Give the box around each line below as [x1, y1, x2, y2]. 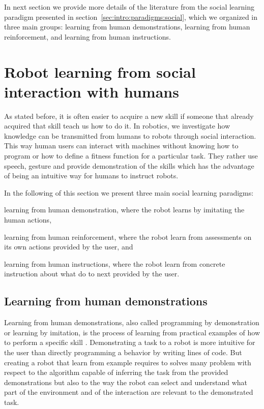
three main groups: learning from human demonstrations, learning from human [4, 21, 250, 32]
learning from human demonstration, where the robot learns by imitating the [4, 204, 245, 215]
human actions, [4, 214, 52, 225]
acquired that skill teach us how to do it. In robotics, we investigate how [4, 120, 230, 131]
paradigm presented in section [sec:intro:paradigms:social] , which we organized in [4, 11, 257, 22]
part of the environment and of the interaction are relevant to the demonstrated [4, 387, 253, 397]
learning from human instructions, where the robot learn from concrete [4, 258, 225, 269]
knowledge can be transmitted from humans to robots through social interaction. [4, 130, 256, 141]
